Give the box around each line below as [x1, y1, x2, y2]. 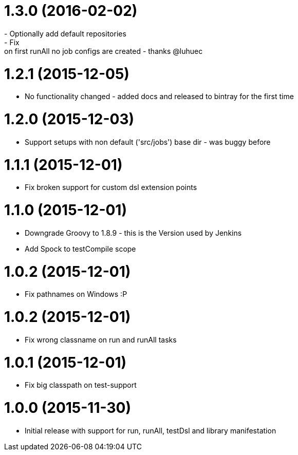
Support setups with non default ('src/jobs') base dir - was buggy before [25, 137, 271, 146]
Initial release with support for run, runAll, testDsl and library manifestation [25, 426, 276, 435]
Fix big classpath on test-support [25, 381, 137, 390]
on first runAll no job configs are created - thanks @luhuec [4, 46, 203, 55]
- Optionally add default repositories [4, 29, 126, 38]
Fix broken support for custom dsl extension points [25, 183, 197, 192]
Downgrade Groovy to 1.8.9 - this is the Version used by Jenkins [25, 228, 242, 237]
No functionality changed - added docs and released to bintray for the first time [25, 92, 294, 101]
